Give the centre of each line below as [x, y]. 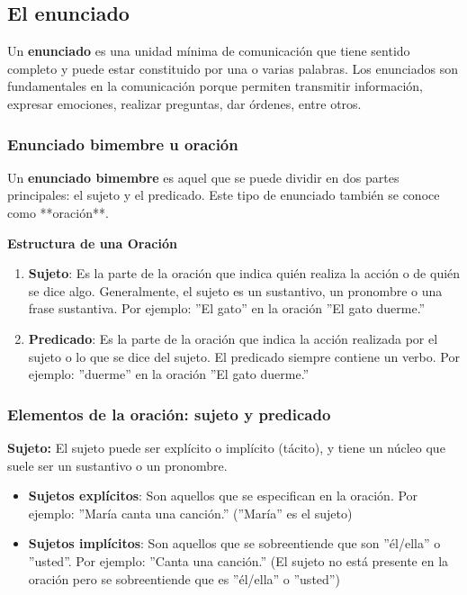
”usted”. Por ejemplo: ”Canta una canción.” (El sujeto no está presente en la [238, 560]
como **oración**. [58, 212]
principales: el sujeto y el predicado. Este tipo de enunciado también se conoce [224, 195]
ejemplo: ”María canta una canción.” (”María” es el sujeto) [190, 513]
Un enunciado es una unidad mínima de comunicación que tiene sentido [209, 51]
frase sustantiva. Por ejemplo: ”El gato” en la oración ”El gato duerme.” [227, 308]
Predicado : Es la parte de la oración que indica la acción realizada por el [233, 338]
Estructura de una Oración [92, 243]
